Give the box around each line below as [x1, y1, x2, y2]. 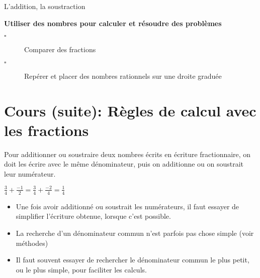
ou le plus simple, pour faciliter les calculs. [16, 264, 147, 274]
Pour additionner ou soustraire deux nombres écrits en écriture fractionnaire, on [4, 149, 251, 159]
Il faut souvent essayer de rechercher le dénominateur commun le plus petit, [16, 254, 249, 265]
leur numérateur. [4, 168, 56, 179]
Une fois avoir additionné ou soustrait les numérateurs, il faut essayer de [16, 201, 239, 211]
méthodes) [16, 237, 48, 248]
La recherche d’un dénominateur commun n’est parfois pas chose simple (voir [16, 228, 254, 238]
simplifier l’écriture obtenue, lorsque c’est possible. [16, 211, 171, 221]
